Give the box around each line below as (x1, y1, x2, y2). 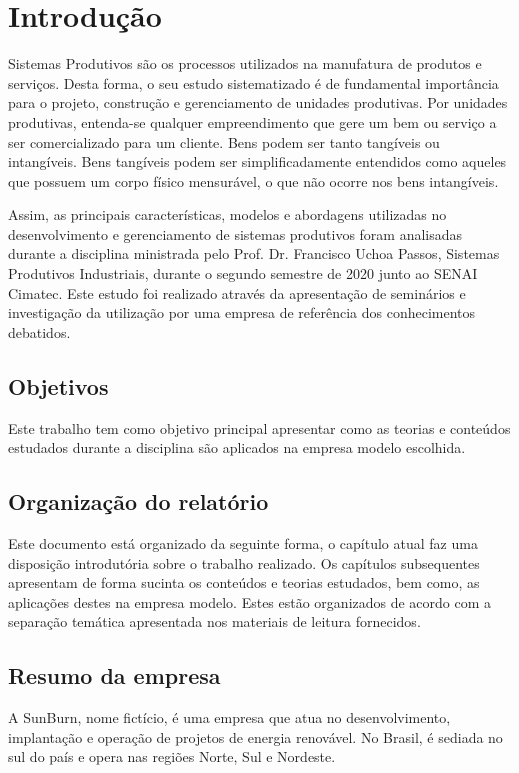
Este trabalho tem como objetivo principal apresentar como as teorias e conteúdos (8, 417, 511, 438)
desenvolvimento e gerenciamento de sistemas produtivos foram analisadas (8, 223, 463, 244)
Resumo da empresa (8, 660, 221, 691)
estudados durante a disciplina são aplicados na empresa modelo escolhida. (8, 437, 466, 458)
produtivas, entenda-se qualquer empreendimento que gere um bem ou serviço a (8, 111, 497, 132)
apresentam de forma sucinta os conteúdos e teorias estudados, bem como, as (8, 572, 480, 593)
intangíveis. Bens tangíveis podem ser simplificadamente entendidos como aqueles (8, 151, 507, 172)
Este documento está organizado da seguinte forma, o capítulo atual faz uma (8, 533, 478, 554)
